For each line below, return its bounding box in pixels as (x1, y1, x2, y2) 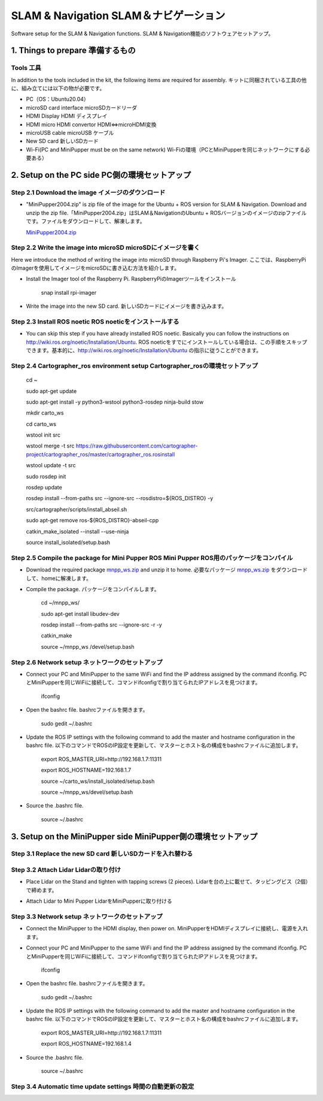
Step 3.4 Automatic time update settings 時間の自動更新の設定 (11, 1082, 194, 1090)
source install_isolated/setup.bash (26, 539, 111, 546)
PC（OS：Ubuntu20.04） (26, 96, 89, 103)
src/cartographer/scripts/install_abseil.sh (26, 506, 127, 513)
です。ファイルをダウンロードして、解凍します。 (26, 217, 146, 225)
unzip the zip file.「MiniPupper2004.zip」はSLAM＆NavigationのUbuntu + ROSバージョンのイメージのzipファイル (26, 209, 307, 216)
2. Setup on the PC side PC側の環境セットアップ (11, 170, 191, 180)
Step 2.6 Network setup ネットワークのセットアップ (11, 658, 163, 666)
